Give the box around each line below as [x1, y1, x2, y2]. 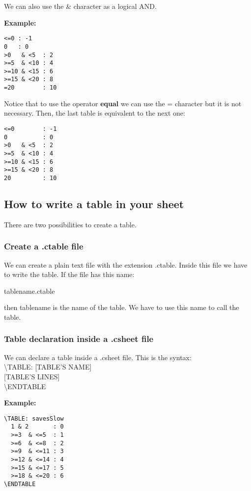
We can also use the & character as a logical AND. [4, 1, 157, 11]
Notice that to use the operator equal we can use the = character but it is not [4, 98, 242, 108]
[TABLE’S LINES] [4, 371, 60, 381]
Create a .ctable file [4, 240, 84, 252]
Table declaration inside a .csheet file [4, 333, 154, 345]
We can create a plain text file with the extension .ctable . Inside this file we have [4, 259, 248, 270]
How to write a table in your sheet [4, 196, 184, 211]
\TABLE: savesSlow [4, 415, 64, 422]
